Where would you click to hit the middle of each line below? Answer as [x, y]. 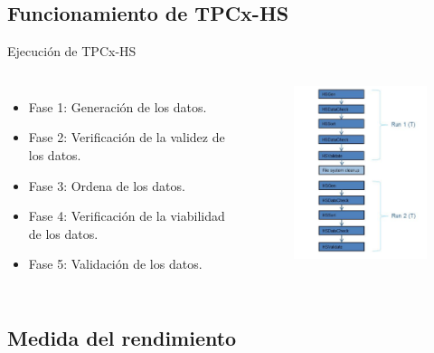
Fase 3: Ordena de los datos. [107, 185]
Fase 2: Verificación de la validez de [127, 137]
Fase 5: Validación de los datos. [115, 264]
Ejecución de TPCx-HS [72, 51]
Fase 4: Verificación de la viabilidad [127, 216]
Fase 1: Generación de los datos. [118, 106]
